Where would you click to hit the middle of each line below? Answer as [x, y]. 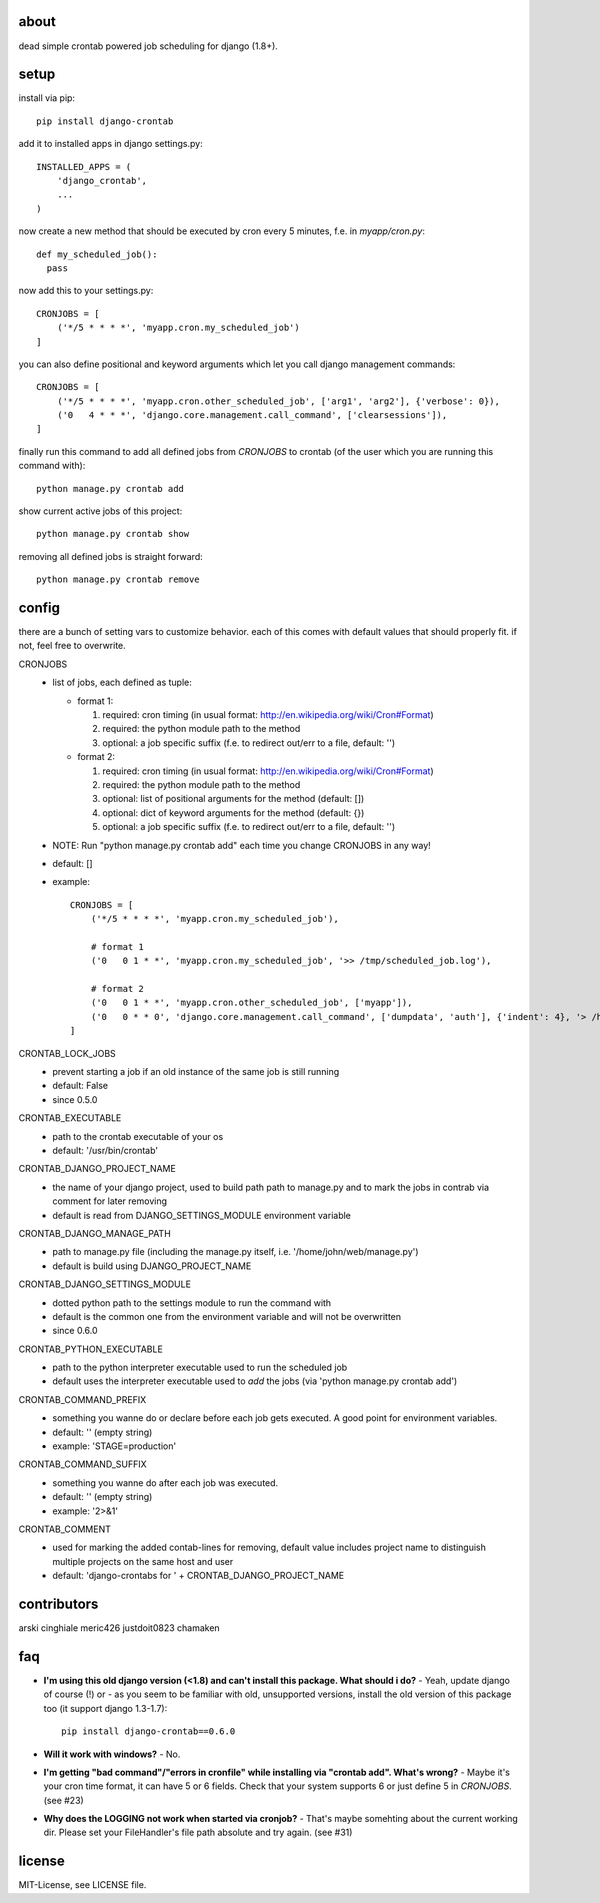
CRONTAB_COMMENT [65, 1529]
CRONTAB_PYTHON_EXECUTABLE [91, 1349]
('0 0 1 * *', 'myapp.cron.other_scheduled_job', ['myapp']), [251, 1003]
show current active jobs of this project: [100, 511]
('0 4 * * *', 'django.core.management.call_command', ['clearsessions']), [252, 415]
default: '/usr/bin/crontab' [105, 1150]
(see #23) [63, 1800]
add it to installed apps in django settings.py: [111, 144]
